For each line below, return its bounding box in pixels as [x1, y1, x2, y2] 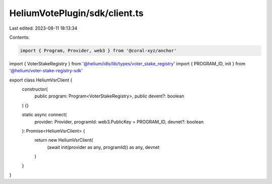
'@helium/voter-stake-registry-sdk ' [9, 68, 83, 74]
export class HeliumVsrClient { [9, 77, 73, 83]
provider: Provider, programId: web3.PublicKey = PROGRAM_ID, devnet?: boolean [34, 119, 204, 125]
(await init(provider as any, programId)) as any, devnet [47, 144, 160, 150]
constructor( [22, 86, 48, 93]
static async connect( [22, 112, 67, 118]
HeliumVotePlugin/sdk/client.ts [9, 8, 144, 19]
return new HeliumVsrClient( [34, 137, 93, 143]
